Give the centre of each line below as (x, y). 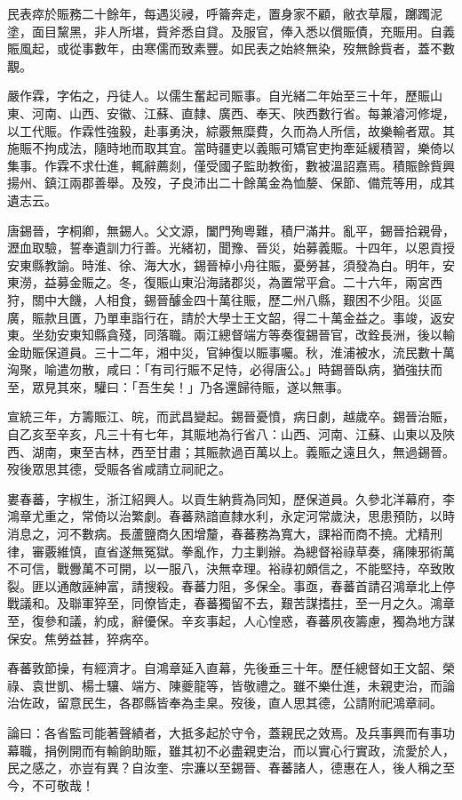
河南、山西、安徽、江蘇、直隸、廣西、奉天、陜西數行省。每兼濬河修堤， (243, 112)
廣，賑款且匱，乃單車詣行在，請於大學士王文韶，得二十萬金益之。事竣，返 (225, 317)
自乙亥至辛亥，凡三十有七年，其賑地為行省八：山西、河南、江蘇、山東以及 (225, 434)
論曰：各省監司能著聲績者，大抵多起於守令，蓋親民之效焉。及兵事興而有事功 (231, 732)
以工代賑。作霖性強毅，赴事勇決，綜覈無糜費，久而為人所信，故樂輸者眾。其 (231, 130)
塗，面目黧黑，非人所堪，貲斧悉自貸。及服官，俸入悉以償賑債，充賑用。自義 (231, 31)
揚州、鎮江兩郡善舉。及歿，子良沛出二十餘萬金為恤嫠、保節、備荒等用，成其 (231, 183)
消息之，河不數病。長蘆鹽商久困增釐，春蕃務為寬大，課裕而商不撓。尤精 (219, 534)
